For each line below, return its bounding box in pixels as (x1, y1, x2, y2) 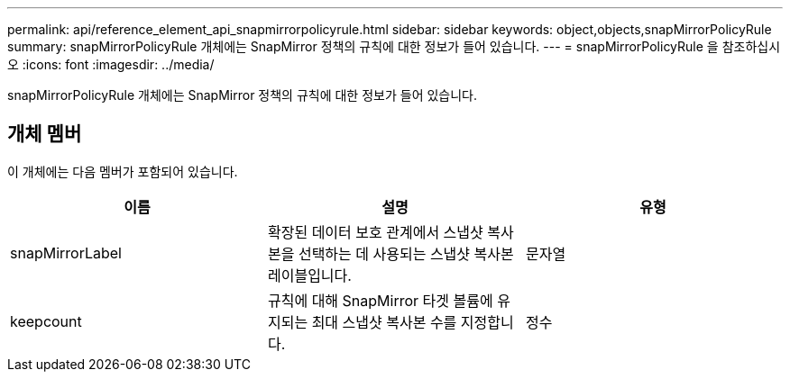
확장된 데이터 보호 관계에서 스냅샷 (267, 222, 483, 241)
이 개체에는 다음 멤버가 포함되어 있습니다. (7, 163, 238, 179)
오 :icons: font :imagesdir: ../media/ (7, 57, 215, 72)
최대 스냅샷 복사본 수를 (311, 312, 457, 331)
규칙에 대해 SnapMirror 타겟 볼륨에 (267, 291, 493, 310)
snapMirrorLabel (10, 243, 122, 262)
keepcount (10, 311, 82, 330)
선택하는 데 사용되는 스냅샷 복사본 (298, 244, 514, 263)
